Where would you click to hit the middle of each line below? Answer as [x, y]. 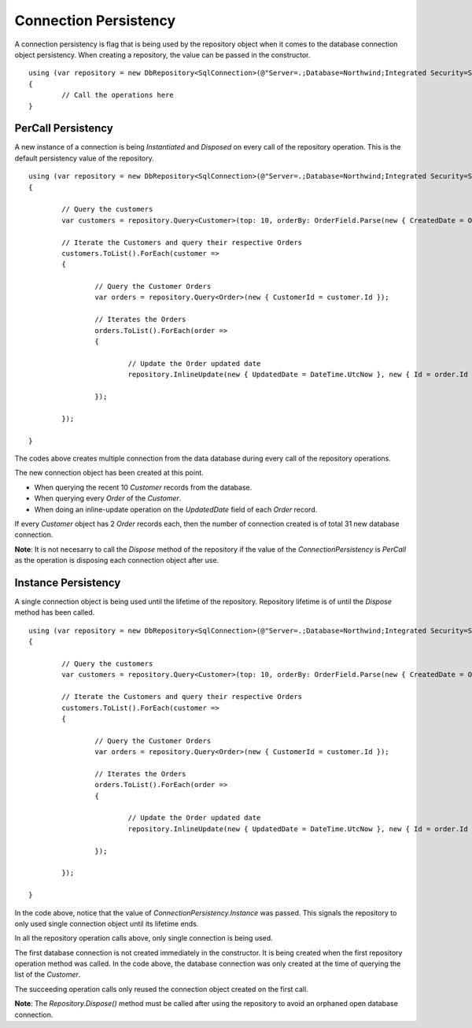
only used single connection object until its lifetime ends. [107, 923]
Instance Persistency [68, 582]
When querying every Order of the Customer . [108, 498]
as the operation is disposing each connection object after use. [117, 560]
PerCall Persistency [64, 129]
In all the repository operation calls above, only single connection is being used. [144, 938]
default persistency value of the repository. [84, 158]
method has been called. [55, 612]
